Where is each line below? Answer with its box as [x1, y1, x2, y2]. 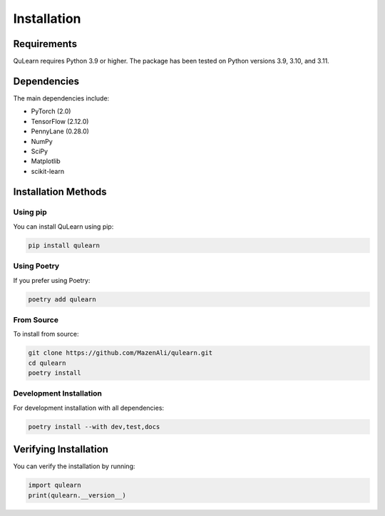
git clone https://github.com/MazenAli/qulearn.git [28, 349, 213, 357]
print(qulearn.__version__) [28, 491, 126, 499]
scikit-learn [31, 167, 64, 175]
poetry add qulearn [28, 295, 96, 303]
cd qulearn [28, 358, 66, 367]
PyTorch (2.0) [31, 107, 71, 115]
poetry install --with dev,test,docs [28, 423, 160, 430]
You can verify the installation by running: [13, 462, 135, 470]
